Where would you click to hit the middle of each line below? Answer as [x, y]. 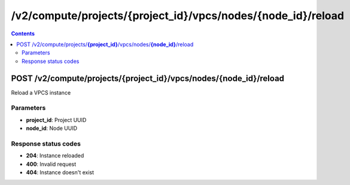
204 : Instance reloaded [55, 156]
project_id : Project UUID [56, 120]
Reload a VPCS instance [41, 92]
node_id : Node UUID [52, 128]
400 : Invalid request [51, 164]
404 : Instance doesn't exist [60, 172]
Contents [23, 34]
